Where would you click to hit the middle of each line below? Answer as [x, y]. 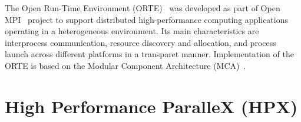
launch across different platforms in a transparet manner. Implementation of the [149, 54]
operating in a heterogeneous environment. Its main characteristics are [132, 31]
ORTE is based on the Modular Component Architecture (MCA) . [125, 65]
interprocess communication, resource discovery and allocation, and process [140, 42]
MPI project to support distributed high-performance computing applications [146, 19]
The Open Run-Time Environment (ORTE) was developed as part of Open [143, 8]
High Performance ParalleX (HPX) [151, 106]
